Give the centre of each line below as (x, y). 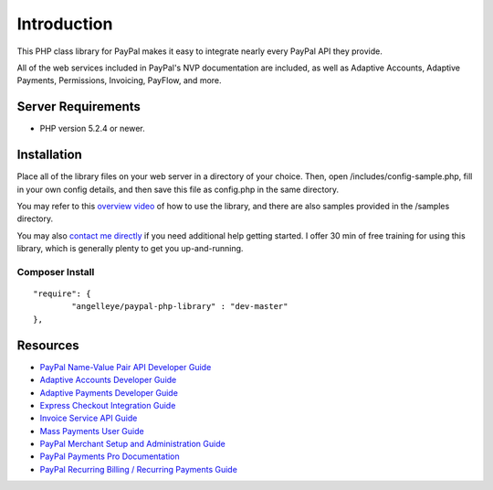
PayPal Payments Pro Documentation (110, 456)
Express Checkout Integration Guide (108, 405)
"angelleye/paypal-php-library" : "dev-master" (180, 307)
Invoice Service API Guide (89, 418)
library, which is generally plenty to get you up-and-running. (130, 249)
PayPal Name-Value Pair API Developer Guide (126, 367)
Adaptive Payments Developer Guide (109, 392)
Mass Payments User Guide (92, 431)
